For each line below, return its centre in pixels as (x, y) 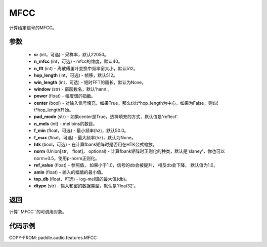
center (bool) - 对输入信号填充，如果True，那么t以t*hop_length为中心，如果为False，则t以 (126, 103)
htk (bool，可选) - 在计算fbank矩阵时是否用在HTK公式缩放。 (95, 144)
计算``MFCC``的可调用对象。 (38, 212)
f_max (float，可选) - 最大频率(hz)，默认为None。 (85, 137)
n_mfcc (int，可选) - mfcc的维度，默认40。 (78, 61)
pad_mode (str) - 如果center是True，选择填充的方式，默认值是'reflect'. (106, 117)
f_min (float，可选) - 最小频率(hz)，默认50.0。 (81, 130)
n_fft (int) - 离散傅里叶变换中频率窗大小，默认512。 (86, 68)
